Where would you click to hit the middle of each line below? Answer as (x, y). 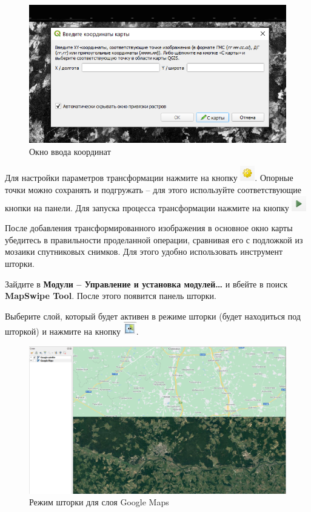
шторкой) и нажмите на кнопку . (72, 331)
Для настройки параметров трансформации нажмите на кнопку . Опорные (149, 178)
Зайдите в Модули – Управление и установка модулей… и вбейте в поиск (146, 284)
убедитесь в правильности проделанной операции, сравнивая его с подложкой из (154, 239)
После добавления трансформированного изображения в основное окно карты (149, 228)
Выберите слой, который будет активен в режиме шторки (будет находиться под (153, 316)
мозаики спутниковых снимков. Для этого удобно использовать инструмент (144, 251)
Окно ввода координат (70, 151)
